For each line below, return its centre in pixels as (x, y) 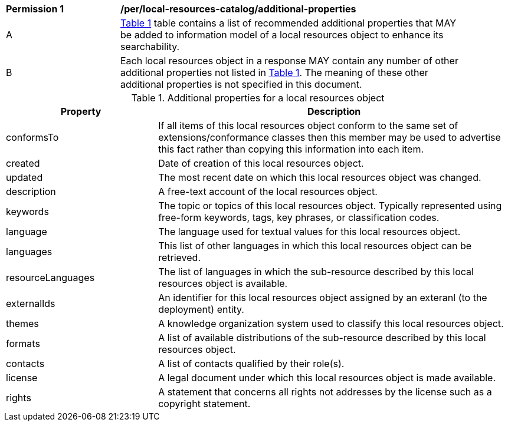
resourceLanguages (50, 278)
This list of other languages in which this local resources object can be (315, 246)
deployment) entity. (201, 309)
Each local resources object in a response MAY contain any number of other (289, 61)
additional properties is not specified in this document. (241, 84)
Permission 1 (35, 9)
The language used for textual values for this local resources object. (309, 232)
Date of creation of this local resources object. (261, 163)
